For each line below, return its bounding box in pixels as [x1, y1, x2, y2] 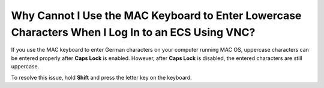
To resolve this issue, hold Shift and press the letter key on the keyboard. [11, 74, 192, 81]
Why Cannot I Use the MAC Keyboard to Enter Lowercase [11, 9, 302, 22]
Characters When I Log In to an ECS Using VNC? [11, 26, 256, 39]
